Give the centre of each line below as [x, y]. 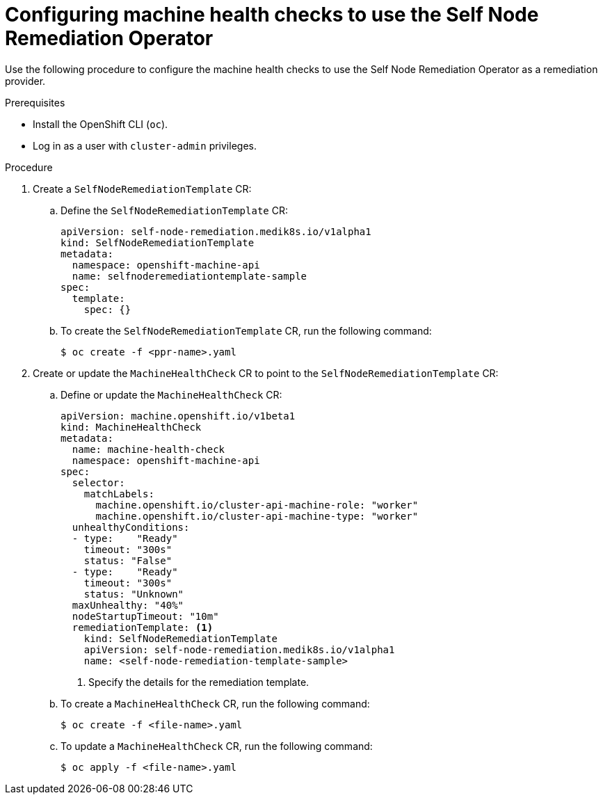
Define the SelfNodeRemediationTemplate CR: [174, 210]
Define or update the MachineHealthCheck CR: [171, 394]
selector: [98, 482]
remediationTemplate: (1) [143, 627]
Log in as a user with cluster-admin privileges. [145, 145]
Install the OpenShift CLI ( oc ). [100, 124]
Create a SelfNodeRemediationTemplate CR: [142, 189]
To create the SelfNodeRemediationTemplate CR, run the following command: [246, 330]
